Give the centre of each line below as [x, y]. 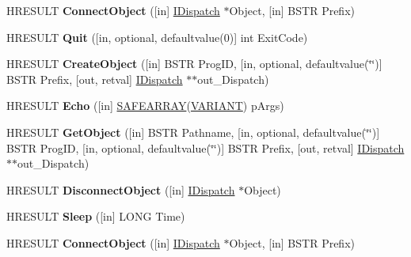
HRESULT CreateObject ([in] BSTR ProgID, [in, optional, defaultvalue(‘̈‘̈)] [194, 64]
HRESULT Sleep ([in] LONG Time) [96, 216]
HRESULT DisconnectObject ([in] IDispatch [121, 189]
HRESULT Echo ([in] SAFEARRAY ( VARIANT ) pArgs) [145, 106]
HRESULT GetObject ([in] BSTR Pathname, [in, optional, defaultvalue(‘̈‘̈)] [193, 132]
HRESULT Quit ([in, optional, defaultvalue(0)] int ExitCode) [157, 37]
